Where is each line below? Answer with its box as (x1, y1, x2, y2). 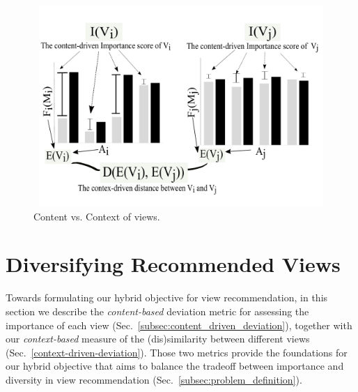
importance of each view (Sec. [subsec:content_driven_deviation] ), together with (6, 317, 352, 332)
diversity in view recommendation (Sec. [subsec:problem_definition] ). (6, 372, 302, 386)
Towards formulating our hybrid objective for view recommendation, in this (6, 290, 328, 305)
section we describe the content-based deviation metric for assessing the (6, 303, 309, 318)
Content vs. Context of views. (33, 209, 160, 223)
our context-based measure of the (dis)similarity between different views (6, 331, 310, 346)
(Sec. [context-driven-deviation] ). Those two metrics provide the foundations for (6, 345, 348, 359)
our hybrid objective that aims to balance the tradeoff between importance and (6, 359, 344, 373)
